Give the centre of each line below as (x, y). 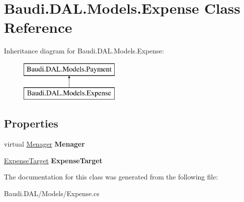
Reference (38, 27)
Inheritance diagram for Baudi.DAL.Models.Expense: (84, 51)
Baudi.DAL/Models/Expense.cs (52, 193)
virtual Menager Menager (45, 144)
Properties (31, 123)
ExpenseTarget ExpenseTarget (53, 160)
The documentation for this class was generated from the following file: (111, 177)
